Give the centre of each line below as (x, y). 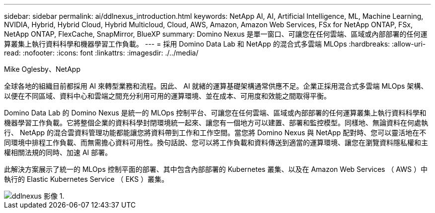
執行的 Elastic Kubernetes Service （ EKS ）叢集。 (86, 179)
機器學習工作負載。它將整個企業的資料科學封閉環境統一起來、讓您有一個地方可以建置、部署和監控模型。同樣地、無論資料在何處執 (216, 123)
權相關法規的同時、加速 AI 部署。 (58, 152)
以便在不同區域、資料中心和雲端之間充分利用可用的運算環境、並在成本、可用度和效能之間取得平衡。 (167, 96)
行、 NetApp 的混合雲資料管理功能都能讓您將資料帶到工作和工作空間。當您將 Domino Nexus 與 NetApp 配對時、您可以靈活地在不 (215, 133)
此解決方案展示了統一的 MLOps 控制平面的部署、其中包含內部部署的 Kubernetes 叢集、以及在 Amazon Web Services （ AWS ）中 (216, 169)
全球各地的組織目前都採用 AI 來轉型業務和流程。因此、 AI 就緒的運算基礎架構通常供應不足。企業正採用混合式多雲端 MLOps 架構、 (216, 86)
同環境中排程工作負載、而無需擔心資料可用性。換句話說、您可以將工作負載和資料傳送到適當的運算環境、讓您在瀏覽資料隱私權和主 (216, 142)
